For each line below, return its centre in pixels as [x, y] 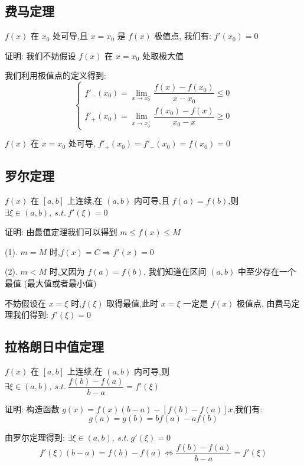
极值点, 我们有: [183, 36]
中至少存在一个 [267, 271]
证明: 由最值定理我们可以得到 [61, 232]
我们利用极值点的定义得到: [55, 75]
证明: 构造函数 [32, 408]
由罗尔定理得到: [35, 437]
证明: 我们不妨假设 [40, 55]
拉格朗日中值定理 [54, 346]
